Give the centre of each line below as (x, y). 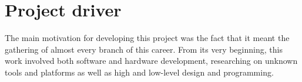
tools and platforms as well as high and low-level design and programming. (139, 72)
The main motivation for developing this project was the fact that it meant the (147, 38)
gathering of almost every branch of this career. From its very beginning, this (144, 49)
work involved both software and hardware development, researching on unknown (151, 61)
